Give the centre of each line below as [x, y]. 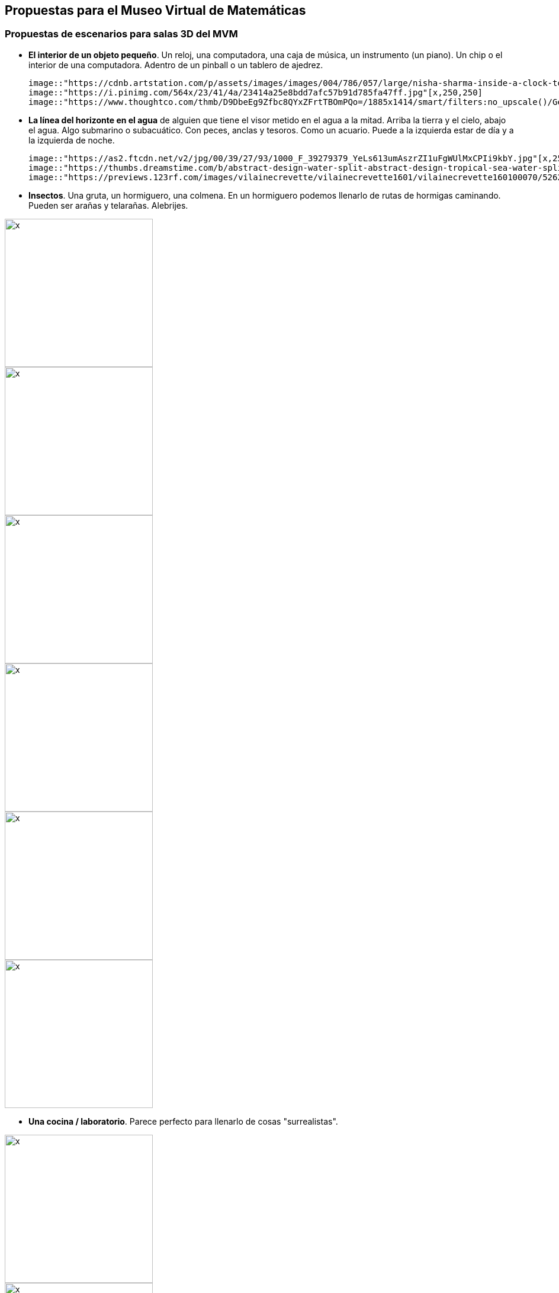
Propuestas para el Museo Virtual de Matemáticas [155, 10]
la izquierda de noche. [72, 140]
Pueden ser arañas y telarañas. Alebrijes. [108, 205]
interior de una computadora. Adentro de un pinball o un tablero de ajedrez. [176, 65]
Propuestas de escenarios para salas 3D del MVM [121, 34]
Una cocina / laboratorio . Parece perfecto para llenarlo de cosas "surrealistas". [183, 1121]
